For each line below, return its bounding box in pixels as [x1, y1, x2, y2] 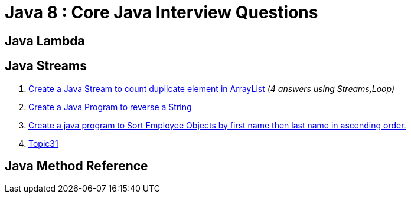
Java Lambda [5, 33, 85, 48]
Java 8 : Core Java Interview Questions [5, 2, 318, 22]
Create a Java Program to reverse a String [28, 101, 192, 112]
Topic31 [28, 138, 58, 148]
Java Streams [5, 58, 87, 74]
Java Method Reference [5, 159, 148, 174]
